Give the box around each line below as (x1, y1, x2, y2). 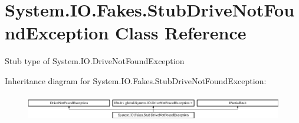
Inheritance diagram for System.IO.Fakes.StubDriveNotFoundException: (5, 74, 267, 87)
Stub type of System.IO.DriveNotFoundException (5, 55, 185, 67)
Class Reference (115, 21, 247, 45)
